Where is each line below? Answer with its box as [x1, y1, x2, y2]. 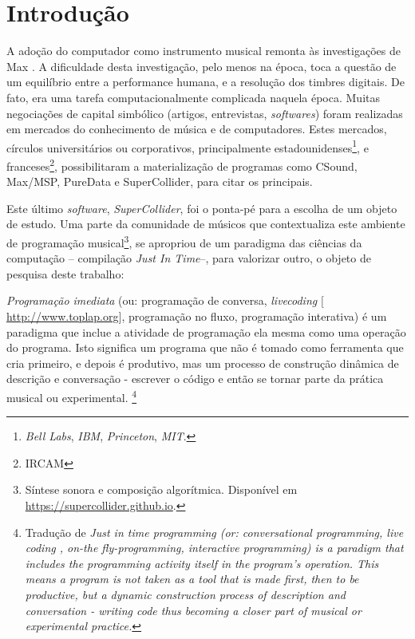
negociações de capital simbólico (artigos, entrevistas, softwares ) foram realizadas [6, 105, 403, 121]
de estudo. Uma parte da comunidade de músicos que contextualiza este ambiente [6, 215, 405, 232]
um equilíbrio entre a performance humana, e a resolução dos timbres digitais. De [6, 73, 405, 90]
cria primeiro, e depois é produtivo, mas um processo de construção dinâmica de [6, 354, 399, 371]
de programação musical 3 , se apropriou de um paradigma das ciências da [6, 231, 362, 250]
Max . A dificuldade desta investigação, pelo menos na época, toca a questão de [6, 57, 397, 74]
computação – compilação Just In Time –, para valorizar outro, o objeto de [6, 250, 371, 266]
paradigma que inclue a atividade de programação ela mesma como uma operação [6, 323, 406, 340]
